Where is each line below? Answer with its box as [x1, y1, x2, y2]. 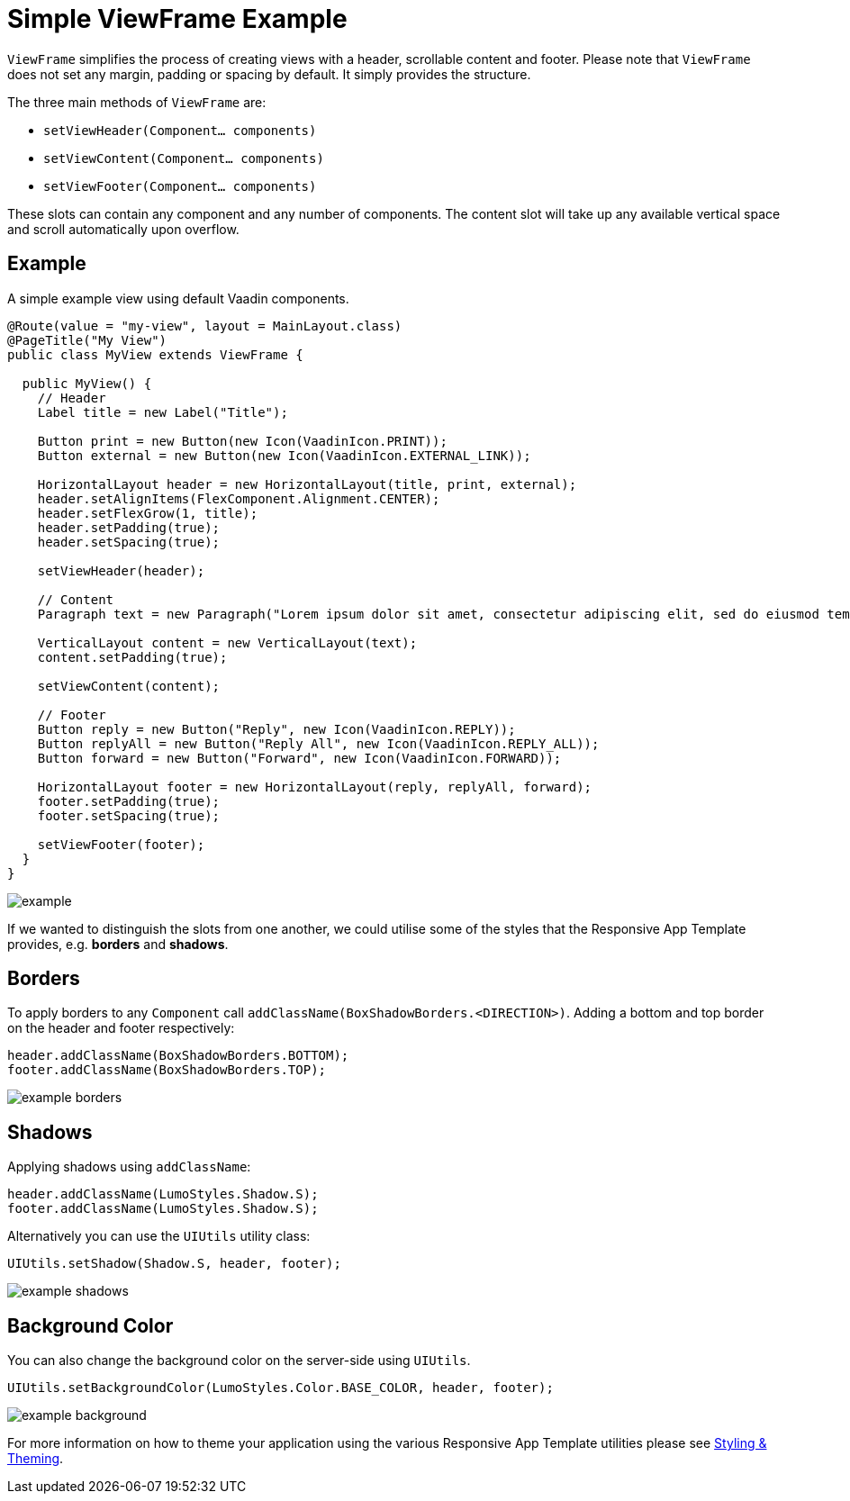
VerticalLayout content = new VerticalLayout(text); [37, 635, 418, 650]
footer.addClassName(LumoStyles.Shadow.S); [7, 1201, 319, 1216]
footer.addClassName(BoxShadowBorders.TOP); [7, 1062, 327, 1078]
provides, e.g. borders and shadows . [7, 936, 229, 952]
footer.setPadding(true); [37, 793, 221, 809]
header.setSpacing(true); [37, 534, 221, 549]
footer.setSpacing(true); [37, 808, 221, 823]
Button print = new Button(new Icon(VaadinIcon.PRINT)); [37, 433, 448, 448]
